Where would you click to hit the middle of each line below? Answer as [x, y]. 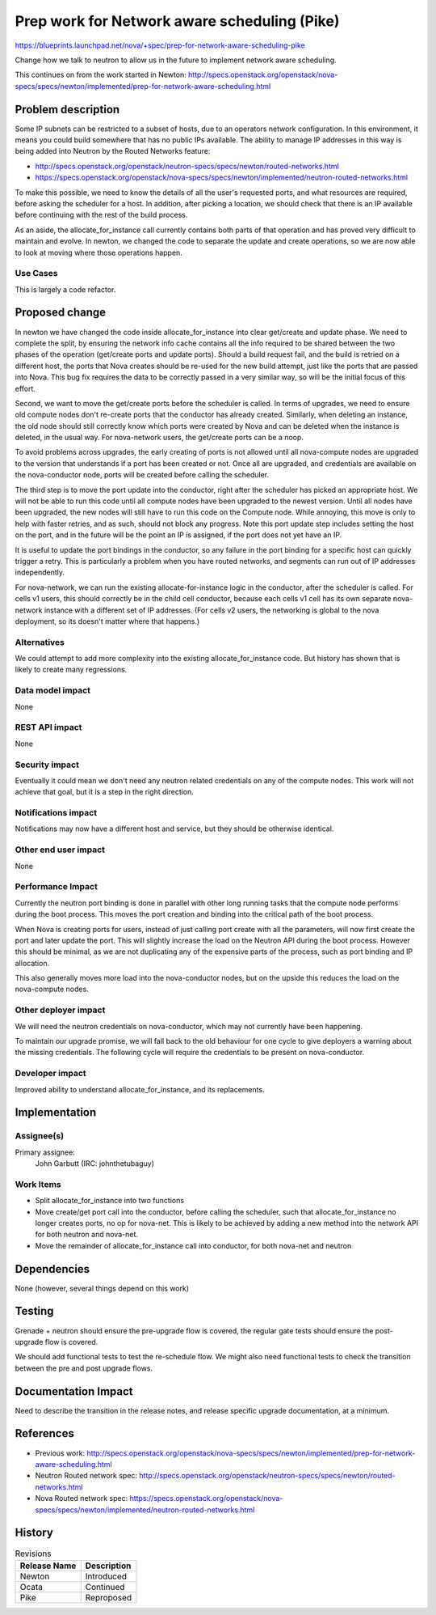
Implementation [56, 1113]
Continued [105, 1587]
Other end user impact [60, 850]
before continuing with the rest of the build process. [101, 215]
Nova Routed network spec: [82, 1498]
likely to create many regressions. [71, 670]
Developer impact [50, 1074]
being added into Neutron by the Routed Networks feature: [113, 151]
